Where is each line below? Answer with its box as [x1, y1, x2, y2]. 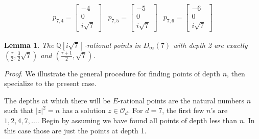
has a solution [62, 105, 106, 116]
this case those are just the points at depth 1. [4, 125, 147, 135]
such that [4, 105, 34, 116]
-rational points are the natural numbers [117, 95, 245, 105]
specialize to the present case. [4, 78, 97, 89]
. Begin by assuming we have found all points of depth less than [37, 115, 238, 126]
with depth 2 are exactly [173, 39, 248, 50]
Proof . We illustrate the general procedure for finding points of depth [4, 68, 221, 78]
